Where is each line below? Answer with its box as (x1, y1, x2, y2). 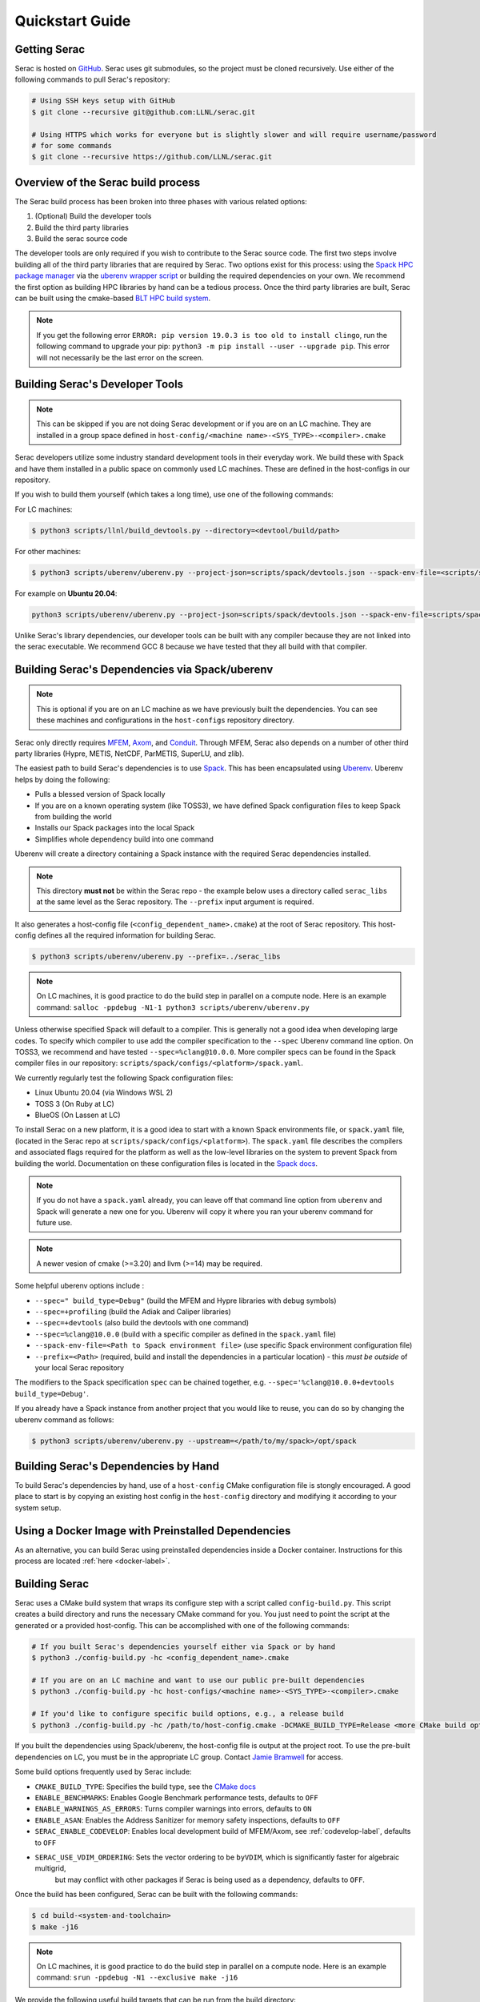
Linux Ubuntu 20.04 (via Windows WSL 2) (34, 1087, 174, 1097)
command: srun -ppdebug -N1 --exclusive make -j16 (36, 1972, 238, 1982)
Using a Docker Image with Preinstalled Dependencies (14, 1524, 291, 1538)
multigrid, (34, 1863, 67, 1873)
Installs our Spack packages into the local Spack (34, 823, 195, 833)
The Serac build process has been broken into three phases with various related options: (14, 196, 307, 206)
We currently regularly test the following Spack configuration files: (14, 1073, 234, 1083)
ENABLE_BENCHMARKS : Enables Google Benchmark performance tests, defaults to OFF (34, 1793, 319, 1803)
